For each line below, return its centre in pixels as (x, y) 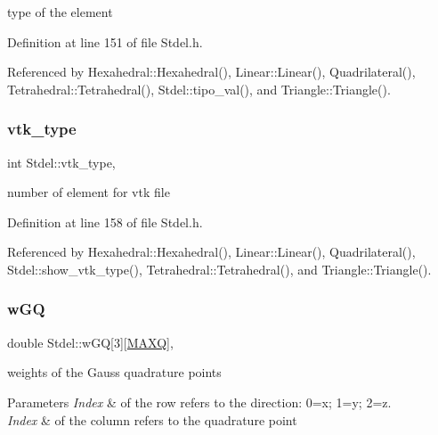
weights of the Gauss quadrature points (114, 372)
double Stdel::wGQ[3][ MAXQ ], (90, 342)
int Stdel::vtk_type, (61, 162)
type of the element (60, 12)
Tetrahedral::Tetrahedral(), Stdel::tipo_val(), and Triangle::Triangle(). (199, 89)
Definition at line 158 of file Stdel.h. (105, 222)
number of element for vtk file (89, 192)
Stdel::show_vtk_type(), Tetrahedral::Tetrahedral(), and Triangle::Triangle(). (219, 269)
